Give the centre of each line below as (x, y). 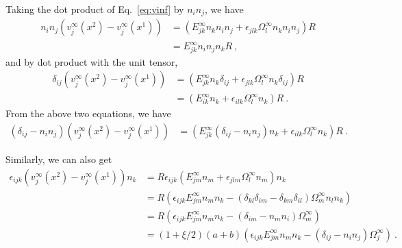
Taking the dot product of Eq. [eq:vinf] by (95, 9)
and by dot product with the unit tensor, (92, 61)
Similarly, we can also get (59, 159)
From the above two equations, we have (88, 113)
